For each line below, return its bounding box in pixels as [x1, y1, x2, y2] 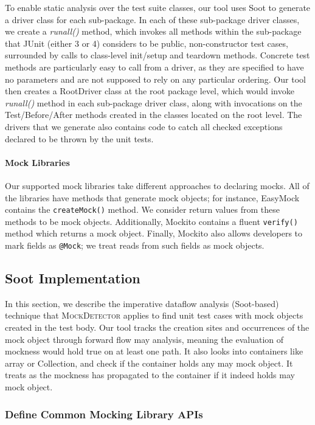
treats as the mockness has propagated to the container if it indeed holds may [5, 368, 295, 381]
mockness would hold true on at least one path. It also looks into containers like [5, 345, 303, 358]
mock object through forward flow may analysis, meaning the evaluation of [5, 333, 284, 345]
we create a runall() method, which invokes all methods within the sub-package [5, 25, 302, 38]
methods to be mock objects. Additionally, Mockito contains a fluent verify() [5, 215, 298, 227]
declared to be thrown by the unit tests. [5, 132, 154, 145]
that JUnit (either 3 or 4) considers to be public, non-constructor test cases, [5, 36, 288, 49]
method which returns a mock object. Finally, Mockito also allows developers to [5, 227, 303, 240]
